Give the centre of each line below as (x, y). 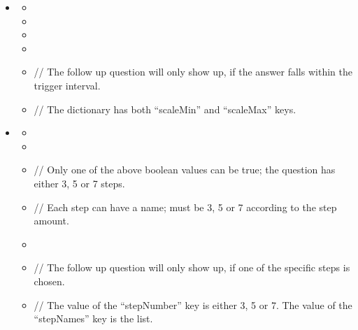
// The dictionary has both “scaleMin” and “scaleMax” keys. (165, 109)
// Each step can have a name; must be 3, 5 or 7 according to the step (185, 207)
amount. (51, 221)
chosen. (49, 281)
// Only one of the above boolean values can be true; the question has (185, 170)
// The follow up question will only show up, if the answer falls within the (193, 72)
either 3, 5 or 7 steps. (79, 183)
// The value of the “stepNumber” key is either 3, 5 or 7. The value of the (193, 304)
